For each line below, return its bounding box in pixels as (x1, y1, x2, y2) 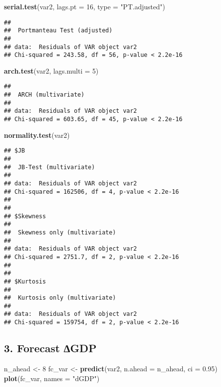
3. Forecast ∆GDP (4, 340, 97, 356)
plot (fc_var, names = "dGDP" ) (4, 373, 100, 383)
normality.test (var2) (4, 129, 70, 140)
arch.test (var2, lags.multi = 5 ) (4, 65, 99, 76)
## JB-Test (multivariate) (4, 163, 95, 171)
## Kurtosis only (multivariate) (4, 294, 116, 302)
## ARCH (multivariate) (4, 91, 85, 99)
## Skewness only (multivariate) (4, 229, 116, 236)
